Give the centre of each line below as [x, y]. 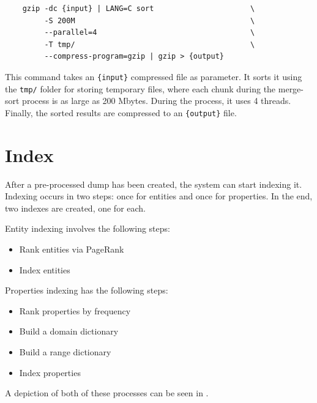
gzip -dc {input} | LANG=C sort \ [139, 9]
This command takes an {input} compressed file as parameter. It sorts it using [154, 76]
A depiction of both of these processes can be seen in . [107, 393]
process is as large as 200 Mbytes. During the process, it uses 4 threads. [157, 101]
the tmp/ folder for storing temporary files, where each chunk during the [140, 88]
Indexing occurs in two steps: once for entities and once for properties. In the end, [159, 196]
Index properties [50, 372]
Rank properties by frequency [75, 310]
